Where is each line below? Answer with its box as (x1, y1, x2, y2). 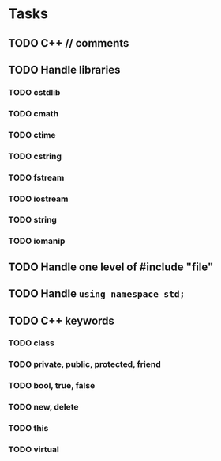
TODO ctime (8, 129, 57, 140)
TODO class (8, 337, 55, 349)
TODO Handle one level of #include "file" (8, 260, 214, 273)
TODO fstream (8, 172, 65, 183)
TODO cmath (8, 108, 59, 119)
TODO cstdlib (8, 86, 61, 97)
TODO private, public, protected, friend (8, 359, 161, 370)
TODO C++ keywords (8, 314, 114, 327)
